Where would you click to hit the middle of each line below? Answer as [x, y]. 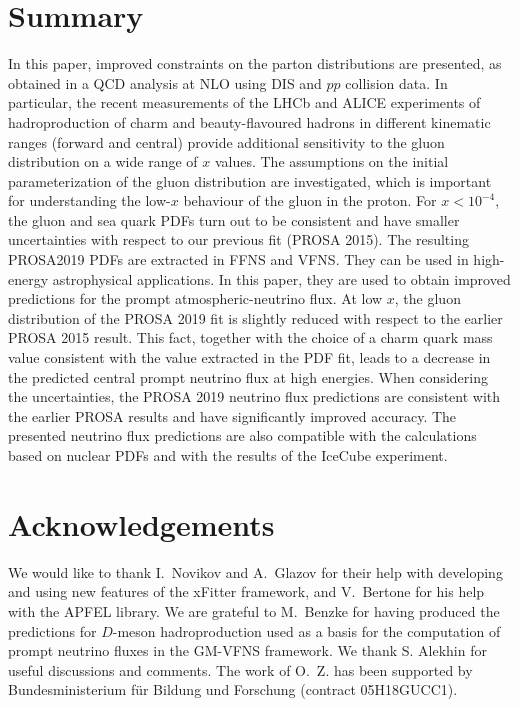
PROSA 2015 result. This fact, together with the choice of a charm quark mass [250, 337]
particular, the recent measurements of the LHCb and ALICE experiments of [244, 102]
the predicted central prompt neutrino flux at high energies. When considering [248, 376]
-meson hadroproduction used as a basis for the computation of [306, 630]
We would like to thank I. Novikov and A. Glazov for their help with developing [255, 571]
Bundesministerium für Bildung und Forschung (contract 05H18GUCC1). [233, 689]
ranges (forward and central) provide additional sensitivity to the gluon [226, 141]
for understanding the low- [89, 200]
